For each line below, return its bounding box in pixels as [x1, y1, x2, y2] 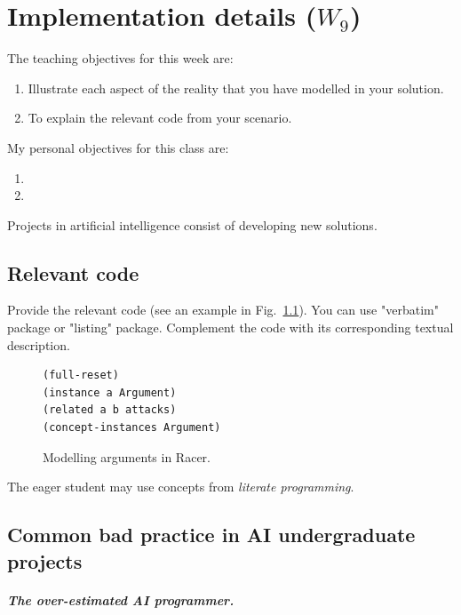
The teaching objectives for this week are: [7, 49, 234, 68]
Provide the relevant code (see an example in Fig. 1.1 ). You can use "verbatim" [7, 300, 439, 319]
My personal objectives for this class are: [7, 138, 229, 156]
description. [7, 335, 70, 354]
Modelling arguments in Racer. [43, 447, 211, 466]
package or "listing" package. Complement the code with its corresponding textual [7, 318, 454, 337]
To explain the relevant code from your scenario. [28, 108, 292, 127]
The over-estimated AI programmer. [7, 590, 234, 609]
